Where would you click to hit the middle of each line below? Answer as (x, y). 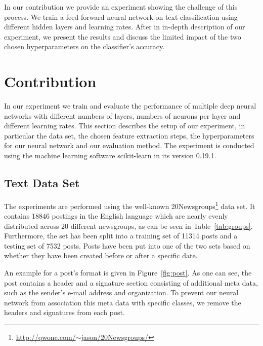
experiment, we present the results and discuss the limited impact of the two (123, 36)
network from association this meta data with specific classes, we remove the (123, 302)
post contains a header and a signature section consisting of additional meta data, (131, 282)
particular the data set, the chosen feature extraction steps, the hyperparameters (129, 135)
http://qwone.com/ (46, 337)
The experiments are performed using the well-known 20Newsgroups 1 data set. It (130, 205)
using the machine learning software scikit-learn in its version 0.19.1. (110, 155)
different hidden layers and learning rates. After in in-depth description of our (125, 27)
